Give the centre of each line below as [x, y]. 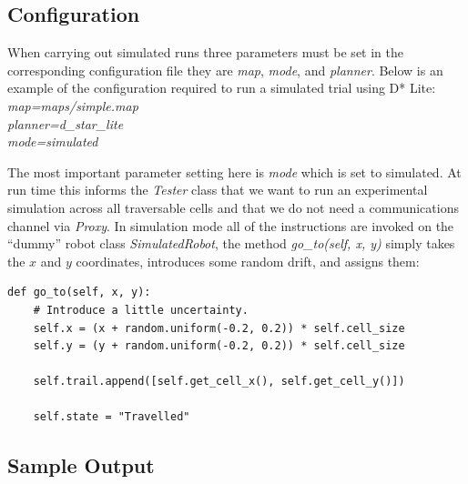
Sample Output [81, 465]
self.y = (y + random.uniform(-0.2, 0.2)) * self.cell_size [219, 346]
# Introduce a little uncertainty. [141, 310]
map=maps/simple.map [73, 105]
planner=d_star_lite [66, 123]
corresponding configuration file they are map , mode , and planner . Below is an [225, 70]
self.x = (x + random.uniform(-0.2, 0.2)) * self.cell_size [219, 328]
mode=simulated [53, 141]
